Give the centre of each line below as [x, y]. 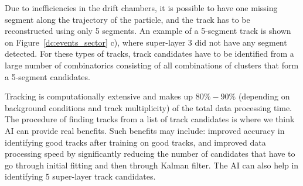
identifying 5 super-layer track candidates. [80, 176]
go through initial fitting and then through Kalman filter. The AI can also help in [152, 165]
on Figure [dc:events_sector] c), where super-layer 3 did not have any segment [146, 42]
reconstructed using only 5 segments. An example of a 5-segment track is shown [148, 31]
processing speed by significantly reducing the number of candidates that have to [150, 154]
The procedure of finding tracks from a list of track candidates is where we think [150, 119]
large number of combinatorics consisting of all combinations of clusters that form [152, 65]
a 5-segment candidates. [47, 76]
